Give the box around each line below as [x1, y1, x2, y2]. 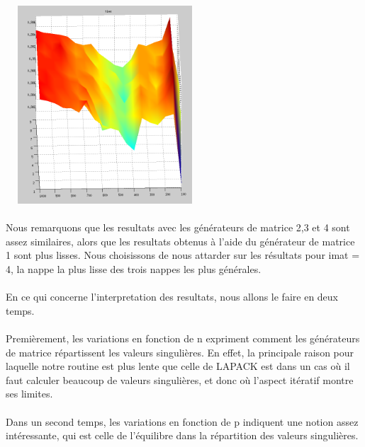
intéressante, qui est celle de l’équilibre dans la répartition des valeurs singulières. [6, 428, 359, 443]
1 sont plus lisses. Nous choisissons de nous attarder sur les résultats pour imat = [6, 248, 360, 262]
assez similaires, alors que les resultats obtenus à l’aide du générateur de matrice [6, 233, 355, 248]
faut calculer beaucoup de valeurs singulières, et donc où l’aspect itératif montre [6, 372, 354, 387]
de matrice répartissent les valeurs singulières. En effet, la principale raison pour [6, 344, 354, 359]
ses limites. [6, 386, 53, 401]
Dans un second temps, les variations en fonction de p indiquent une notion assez [6, 414, 359, 429]
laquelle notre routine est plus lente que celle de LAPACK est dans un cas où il [6, 359, 350, 373]
